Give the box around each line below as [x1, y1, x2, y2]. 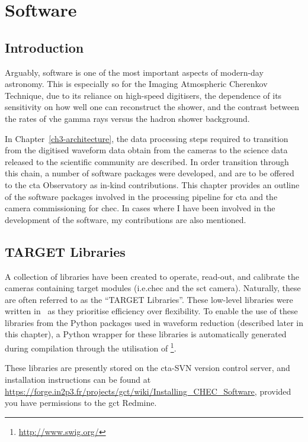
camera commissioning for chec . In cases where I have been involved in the [5, 202, 275, 214]
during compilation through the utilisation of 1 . [5, 340, 177, 354]
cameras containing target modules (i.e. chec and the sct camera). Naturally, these [5, 282, 301, 294]
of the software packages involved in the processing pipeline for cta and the [5, 190, 278, 202]
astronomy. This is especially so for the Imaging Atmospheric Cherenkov [5, 78, 268, 90]
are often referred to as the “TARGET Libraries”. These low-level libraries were [5, 293, 293, 305]
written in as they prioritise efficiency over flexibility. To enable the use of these [5, 305, 298, 317]
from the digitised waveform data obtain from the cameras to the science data [5, 144, 288, 156]
